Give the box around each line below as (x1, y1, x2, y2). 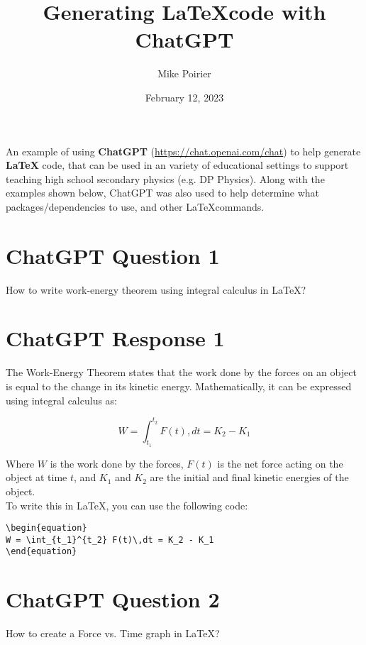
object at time (6, 470, 67, 485)
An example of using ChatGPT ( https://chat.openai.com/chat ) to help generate (6, 143, 361, 158)
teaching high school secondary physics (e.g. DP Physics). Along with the (6, 171, 325, 186)
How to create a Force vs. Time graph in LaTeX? (6, 626, 220, 641)
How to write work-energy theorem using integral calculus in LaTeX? (6, 282, 306, 297)
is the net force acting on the (217, 456, 343, 470)
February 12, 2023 (145, 89, 224, 104)
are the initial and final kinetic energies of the (150, 470, 349, 485)
